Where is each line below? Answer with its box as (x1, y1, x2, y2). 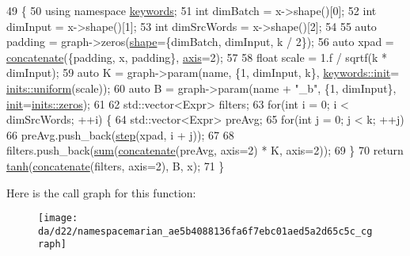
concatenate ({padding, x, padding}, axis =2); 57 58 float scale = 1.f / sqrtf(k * (6, 48, 387, 65)
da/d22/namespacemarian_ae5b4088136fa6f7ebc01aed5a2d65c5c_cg (38, 225, 373, 237)
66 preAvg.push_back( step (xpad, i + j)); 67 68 (6, 126, 234, 143)
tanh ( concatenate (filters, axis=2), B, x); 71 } (6, 157, 225, 174)
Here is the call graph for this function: (6, 184, 196, 201)
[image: (38, 212, 78, 224)
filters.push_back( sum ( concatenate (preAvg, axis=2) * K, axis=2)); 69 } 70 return (6, 142, 404, 159)
